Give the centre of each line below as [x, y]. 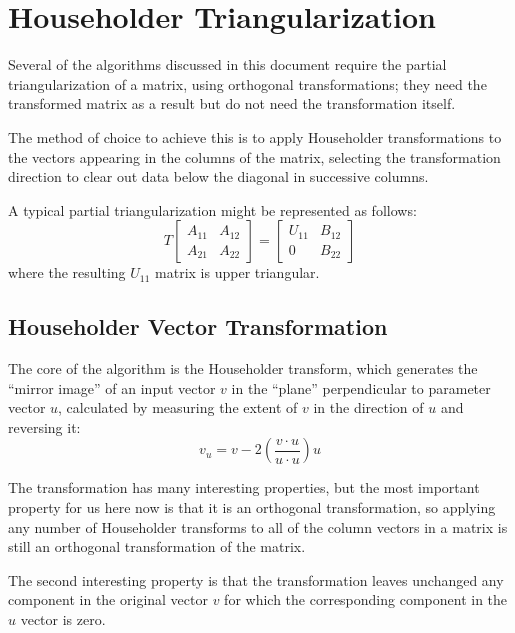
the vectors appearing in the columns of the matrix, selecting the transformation [254, 156]
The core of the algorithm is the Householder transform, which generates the [243, 368]
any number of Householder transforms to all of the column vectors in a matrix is [258, 526]
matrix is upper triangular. [237, 272]
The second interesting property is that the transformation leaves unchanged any [256, 579]
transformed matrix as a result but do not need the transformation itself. [232, 103]
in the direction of [368, 407]
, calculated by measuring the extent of [178, 407]
